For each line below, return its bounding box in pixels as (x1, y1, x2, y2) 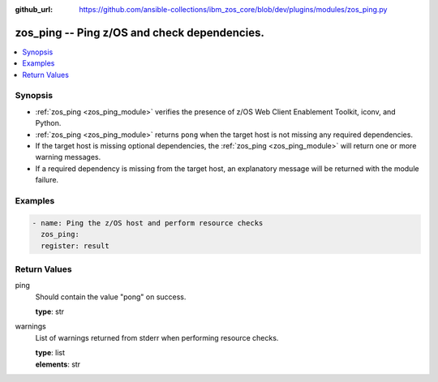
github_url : (15, 5, 53, 14)
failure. (35, 175, 59, 185)
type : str (35, 307, 65, 316)
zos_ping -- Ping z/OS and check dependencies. (15, 25, 265, 40)
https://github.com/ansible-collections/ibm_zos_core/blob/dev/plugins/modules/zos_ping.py (79, 5, 388, 14)
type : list (35, 348, 65, 358)
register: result (41, 241, 109, 251)
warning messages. (35, 152, 101, 162)
